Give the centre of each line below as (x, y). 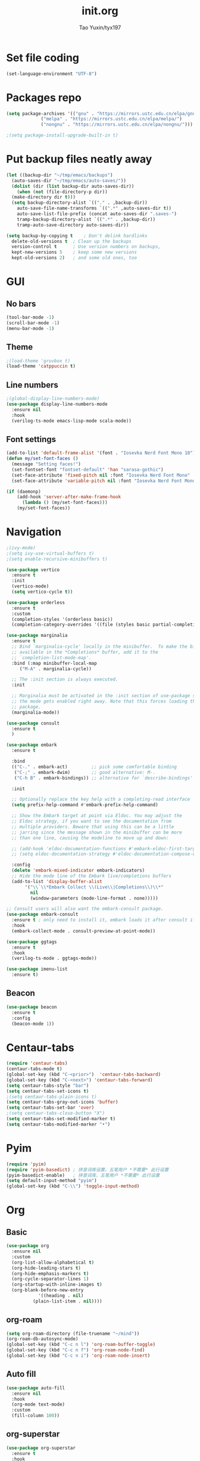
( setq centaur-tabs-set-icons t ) (48, 1091)
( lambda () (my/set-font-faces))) (65, 503)
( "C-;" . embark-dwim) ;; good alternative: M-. (85, 772)
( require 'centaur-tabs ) (37, 1064)
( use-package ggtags (32, 942)
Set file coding (43, 57)
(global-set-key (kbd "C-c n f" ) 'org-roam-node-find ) (76, 1350)
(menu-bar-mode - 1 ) (30, 328)
